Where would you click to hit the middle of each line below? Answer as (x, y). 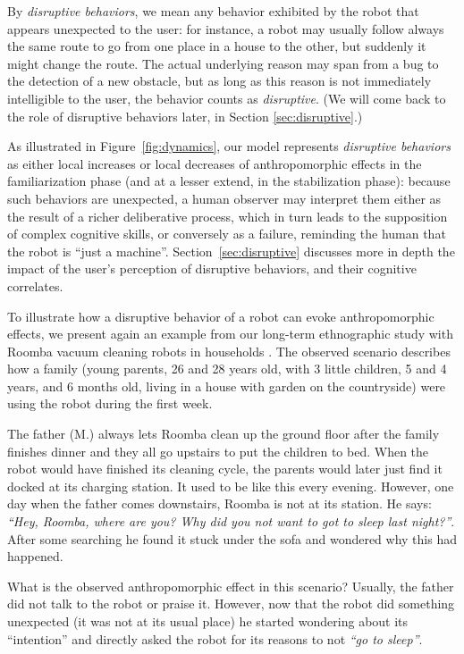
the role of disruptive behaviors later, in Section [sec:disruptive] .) (185, 116)
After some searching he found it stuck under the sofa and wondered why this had (232, 538)
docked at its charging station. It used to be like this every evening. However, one (231, 486)
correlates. (35, 285)
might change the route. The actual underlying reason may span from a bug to (223, 63)
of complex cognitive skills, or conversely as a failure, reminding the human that (227, 234)
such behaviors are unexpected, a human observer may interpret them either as (224, 198)
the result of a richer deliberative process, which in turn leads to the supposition (228, 216)
